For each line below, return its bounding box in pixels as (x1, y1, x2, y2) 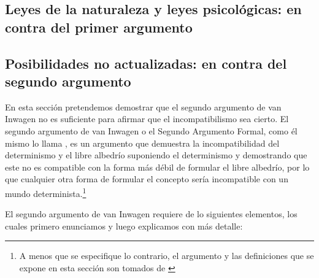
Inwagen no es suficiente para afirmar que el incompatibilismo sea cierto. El (5, 112, 289, 125)
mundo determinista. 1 (5, 185, 86, 199)
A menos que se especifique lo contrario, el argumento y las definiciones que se (19, 249, 314, 262)
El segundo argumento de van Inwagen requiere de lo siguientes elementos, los (5, 207, 298, 220)
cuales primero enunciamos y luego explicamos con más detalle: (5, 219, 243, 232)
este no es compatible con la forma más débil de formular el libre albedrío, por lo (5, 160, 310, 173)
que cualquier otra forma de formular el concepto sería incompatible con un (5, 172, 288, 185)
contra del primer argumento (5, 17, 193, 36)
